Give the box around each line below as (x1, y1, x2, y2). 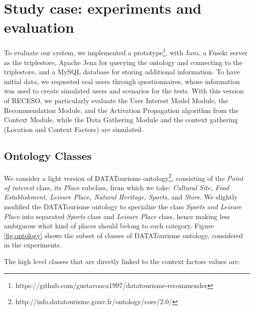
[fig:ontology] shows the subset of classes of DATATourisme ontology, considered (4, 230, 243, 240)
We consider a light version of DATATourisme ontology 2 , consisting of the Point (4, 171, 243, 183)
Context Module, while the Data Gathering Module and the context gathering (4, 114, 238, 125)
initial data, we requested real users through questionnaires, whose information (4, 76, 240, 86)
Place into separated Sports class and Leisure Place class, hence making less (4, 211, 230, 221)
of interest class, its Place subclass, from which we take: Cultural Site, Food (4, 182, 229, 192)
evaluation (4, 17, 74, 37)
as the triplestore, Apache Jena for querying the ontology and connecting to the (4, 57, 243, 67)
